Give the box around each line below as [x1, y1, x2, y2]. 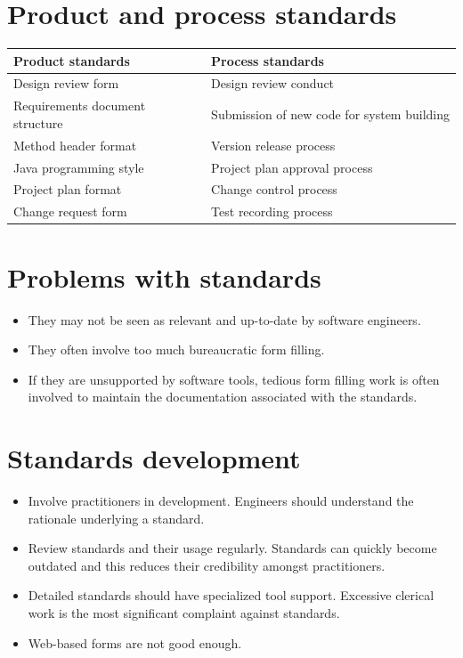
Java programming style [13, 158, 144, 176]
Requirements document [13, 96, 146, 115]
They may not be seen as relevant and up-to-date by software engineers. [28, 310, 421, 329]
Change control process [211, 180, 337, 199]
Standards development [7, 440, 301, 476]
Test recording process [211, 202, 333, 221]
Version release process [211, 135, 336, 154]
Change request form [13, 202, 127, 221]
